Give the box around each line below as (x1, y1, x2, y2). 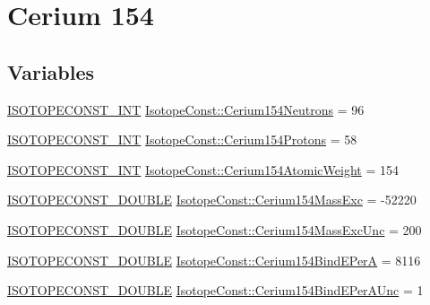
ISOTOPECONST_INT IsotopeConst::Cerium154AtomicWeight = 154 (7, 160, 399, 179)
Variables (7, 57, 95, 85)
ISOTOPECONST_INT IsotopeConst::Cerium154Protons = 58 (7, 130, 357, 149)
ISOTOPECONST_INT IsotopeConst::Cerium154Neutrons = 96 (7, 100, 365, 118)
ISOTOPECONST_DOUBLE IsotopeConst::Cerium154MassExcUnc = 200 (7, 220, 422, 239)
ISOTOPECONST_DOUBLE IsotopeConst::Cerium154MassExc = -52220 (7, 190, 417, 209)
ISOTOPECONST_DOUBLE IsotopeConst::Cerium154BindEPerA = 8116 (7, 250, 421, 269)
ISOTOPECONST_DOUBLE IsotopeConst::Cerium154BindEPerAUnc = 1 (7, 281, 424, 300)
